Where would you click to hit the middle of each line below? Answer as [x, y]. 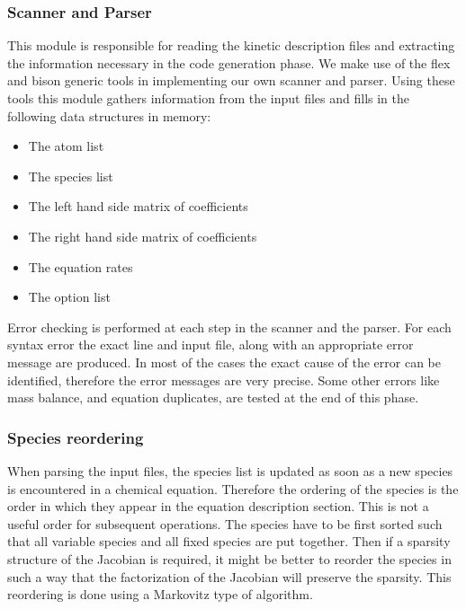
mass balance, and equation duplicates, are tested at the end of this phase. [213, 397]
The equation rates [81, 266]
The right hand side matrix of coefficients [143, 236]
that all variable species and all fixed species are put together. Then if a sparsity [229, 541]
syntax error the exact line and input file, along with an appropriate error [211, 344]
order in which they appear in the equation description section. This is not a [218, 506]
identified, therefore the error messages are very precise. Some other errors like [224, 380]
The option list [69, 297]
